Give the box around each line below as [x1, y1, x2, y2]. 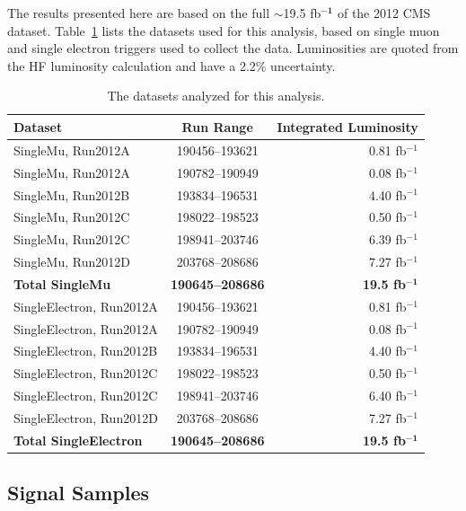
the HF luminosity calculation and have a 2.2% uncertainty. [7, 56, 336, 75]
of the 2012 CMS [337, 4, 431, 22]
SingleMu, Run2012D [13, 252, 130, 271]
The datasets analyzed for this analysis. [107, 86, 325, 105]
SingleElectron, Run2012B [13, 341, 158, 360]
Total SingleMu [13, 274, 111, 293]
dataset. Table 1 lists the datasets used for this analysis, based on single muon [7, 21, 440, 40]
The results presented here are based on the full [7, 4, 270, 22]
